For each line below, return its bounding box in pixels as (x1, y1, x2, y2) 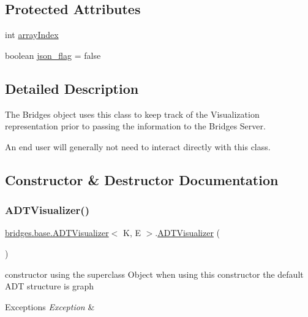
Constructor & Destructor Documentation (5, 170, 279, 189)
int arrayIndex (5, 28, 59, 41)
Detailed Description (5, 78, 139, 97)
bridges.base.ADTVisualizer (5, 226, 109, 239)
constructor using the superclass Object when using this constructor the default (5, 267, 304, 280)
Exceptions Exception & (5, 300, 95, 313)
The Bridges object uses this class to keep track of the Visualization (5, 107, 260, 120)
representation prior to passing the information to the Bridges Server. (5, 120, 266, 132)
